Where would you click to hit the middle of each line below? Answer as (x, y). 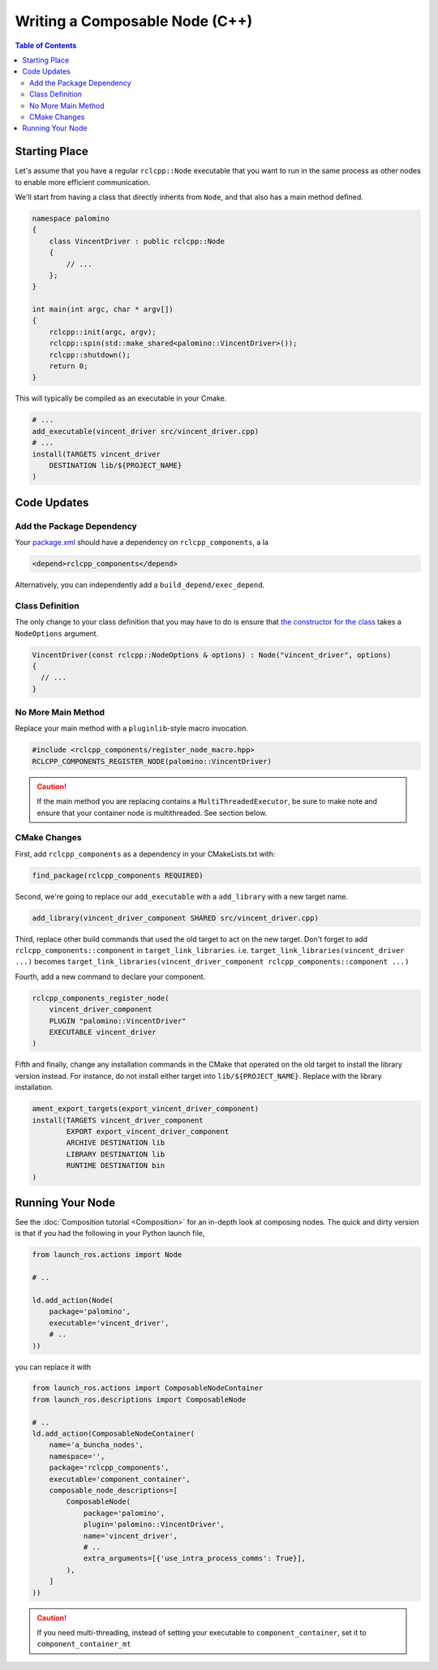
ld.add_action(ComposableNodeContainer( (113, 1434)
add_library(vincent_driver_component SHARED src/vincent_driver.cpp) (176, 918)
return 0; (69, 366)
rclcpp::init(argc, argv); (103, 332)
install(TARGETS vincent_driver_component (118, 1120)
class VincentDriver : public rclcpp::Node (137, 241)
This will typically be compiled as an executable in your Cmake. (121, 398)
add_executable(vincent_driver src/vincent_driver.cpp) (146, 431)
